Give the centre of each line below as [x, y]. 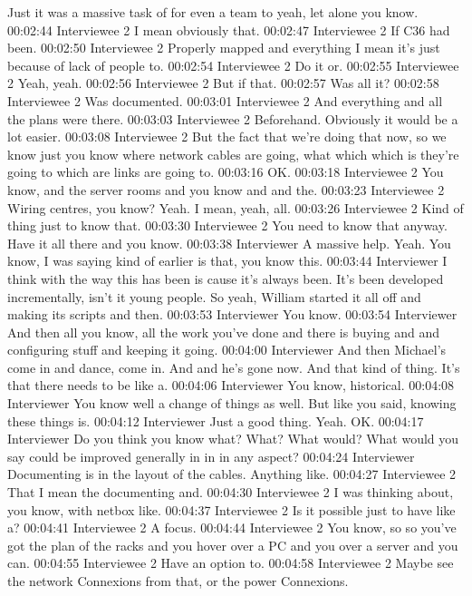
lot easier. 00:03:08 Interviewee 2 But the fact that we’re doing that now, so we [227, 137]
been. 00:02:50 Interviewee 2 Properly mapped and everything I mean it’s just [224, 48]
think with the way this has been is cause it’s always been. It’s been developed [226, 278]
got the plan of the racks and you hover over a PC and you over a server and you [233, 545]
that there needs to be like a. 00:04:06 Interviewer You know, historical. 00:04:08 [231, 385]
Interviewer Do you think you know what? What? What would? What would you [233, 439]
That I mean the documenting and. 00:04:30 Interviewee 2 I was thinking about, [231, 492]
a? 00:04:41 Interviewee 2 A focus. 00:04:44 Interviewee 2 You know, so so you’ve [232, 528]
